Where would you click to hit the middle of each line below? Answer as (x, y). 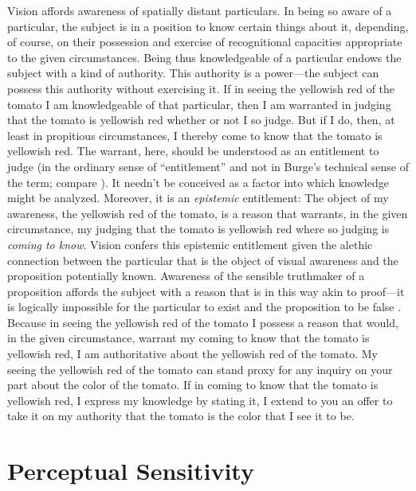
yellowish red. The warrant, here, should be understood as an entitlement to (193, 151)
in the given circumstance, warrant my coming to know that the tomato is (188, 338)
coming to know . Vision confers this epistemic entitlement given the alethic (190, 244)
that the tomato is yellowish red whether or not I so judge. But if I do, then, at (201, 120)
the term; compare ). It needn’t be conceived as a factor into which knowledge (198, 182)
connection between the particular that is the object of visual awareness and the (203, 260)
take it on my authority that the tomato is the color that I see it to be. (181, 416)
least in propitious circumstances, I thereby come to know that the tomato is (195, 135)
